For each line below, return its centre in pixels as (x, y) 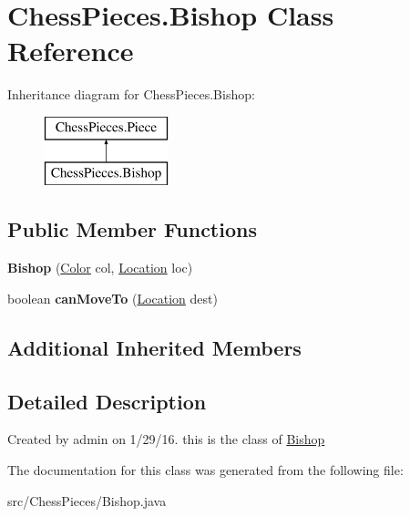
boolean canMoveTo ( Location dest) (113, 298)
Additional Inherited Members (154, 347)
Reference (71, 51)
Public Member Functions (132, 229)
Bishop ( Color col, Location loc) (100, 268)
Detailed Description (107, 401)
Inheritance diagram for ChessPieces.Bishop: (131, 94)
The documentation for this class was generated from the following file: (205, 470)
